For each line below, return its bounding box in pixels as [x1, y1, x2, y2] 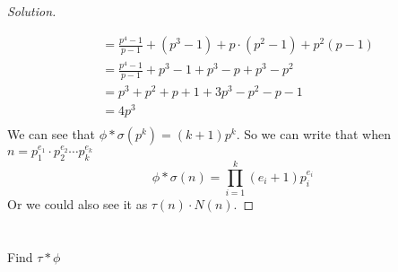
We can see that [7, 125, 96, 144]
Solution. [7, 2, 56, 20]
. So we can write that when [236, 125, 391, 144]
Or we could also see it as [7, 195, 148, 214]
